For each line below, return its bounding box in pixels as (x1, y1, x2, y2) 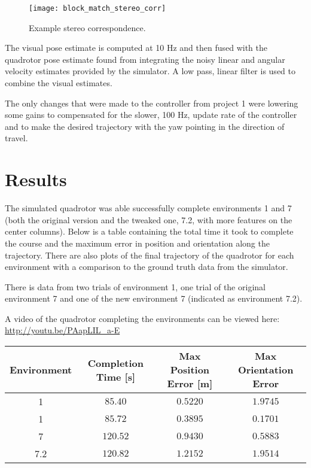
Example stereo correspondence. (29, 21, 146, 34)
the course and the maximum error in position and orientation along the (5, 236, 270, 249)
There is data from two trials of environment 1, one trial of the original (5, 280, 266, 293)
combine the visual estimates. (5, 77, 112, 89)
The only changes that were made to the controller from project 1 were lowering (5, 96, 298, 109)
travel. (5, 132, 28, 144)
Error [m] (167, 376, 213, 391)
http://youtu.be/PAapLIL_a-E (5, 324, 120, 336)
